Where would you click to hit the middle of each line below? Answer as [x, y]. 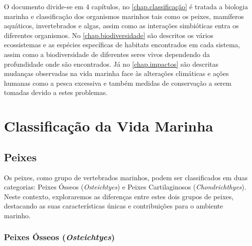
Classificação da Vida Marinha [109, 126]
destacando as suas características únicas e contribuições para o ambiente [114, 206]
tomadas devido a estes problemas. [56, 92]
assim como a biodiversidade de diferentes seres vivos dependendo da [107, 54]
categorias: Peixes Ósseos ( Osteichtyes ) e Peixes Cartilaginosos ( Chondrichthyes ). [125, 187]
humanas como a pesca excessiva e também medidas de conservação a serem [118, 83]
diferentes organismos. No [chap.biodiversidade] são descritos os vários [109, 35]
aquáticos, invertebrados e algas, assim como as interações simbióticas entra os [121, 26]
